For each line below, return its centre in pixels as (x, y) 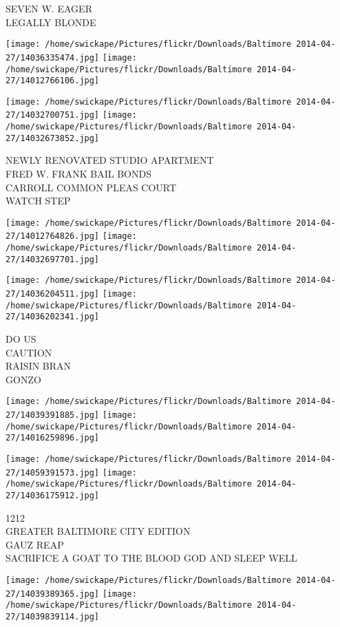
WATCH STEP (38, 201)
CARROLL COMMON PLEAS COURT (91, 187)
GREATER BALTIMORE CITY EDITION (98, 531)
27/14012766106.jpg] (53, 81)
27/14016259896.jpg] (53, 438)
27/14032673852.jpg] (53, 138)
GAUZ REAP (35, 544)
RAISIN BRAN (39, 366)
